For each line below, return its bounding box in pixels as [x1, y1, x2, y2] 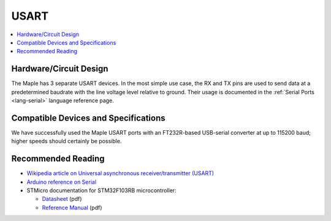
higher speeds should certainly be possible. [11, 138, 122, 145]
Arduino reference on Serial [26, 178, 97, 185]
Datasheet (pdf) [42, 195, 82, 203]
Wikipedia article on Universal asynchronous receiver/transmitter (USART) [26, 170, 215, 177]
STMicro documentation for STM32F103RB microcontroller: [26, 187, 177, 194]
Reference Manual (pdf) [42, 204, 102, 211]
